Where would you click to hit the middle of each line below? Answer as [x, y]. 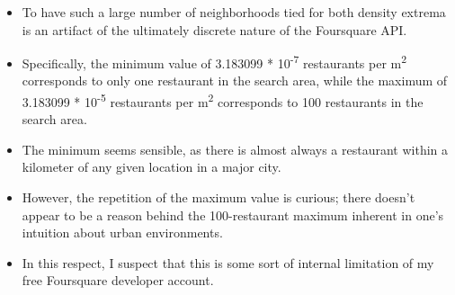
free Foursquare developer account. [118, 280]
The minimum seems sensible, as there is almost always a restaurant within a [235, 149]
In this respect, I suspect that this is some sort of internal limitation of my [228, 262]
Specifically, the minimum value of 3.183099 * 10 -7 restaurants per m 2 [214, 62]
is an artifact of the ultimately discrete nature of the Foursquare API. [214, 29]
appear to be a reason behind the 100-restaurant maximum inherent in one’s [233, 215]
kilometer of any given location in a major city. [152, 167]
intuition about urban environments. [122, 232]
